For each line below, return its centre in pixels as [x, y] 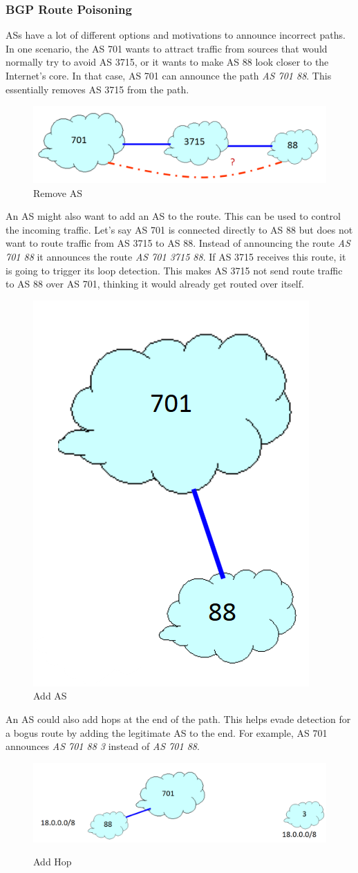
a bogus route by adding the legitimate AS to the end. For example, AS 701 [167, 732]
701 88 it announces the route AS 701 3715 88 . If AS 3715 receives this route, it [176, 256]
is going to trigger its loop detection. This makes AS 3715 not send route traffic [174, 270]
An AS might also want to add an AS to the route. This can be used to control [173, 216]
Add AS [50, 696]
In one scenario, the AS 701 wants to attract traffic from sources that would [167, 48]
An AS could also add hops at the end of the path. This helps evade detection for [178, 719]
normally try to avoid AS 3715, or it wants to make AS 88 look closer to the [167, 62]
